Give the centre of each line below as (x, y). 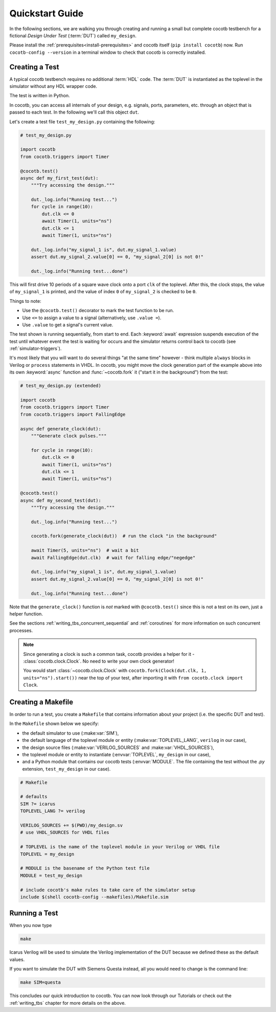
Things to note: (25, 301)
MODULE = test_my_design (51, 875)
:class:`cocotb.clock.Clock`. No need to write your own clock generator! (99, 661)
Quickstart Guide (47, 13)
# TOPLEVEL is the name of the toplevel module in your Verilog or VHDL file (120, 847)
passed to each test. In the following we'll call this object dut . (74, 112)
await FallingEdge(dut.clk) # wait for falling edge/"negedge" (113, 557)
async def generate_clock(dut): (61, 429)
